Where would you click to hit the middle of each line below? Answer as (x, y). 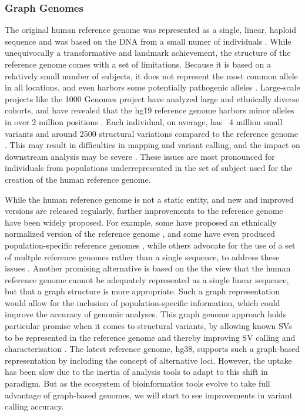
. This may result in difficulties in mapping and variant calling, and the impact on (152, 145)
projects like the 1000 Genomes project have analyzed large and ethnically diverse (152, 98)
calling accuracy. (34, 406)
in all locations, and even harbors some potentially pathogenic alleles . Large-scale (152, 87)
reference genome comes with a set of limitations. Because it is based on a (138, 64)
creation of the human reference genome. (78, 179)
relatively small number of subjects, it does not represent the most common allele (151, 76)
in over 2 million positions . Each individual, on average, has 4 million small (144, 121)
